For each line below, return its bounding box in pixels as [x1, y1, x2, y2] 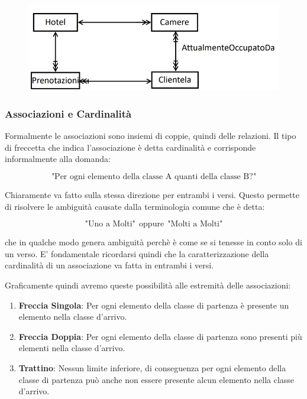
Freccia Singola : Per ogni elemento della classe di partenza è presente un [18, 299, 289, 311]
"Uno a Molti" [85, 220, 135, 229]
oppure [139, 220, 164, 229]
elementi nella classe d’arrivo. [18, 342, 125, 354]
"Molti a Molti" [167, 220, 223, 229]
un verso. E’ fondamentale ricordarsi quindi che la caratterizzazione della [5, 247, 269, 259]
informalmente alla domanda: [5, 153, 111, 165]
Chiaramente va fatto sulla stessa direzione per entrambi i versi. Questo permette [5, 189, 300, 200]
